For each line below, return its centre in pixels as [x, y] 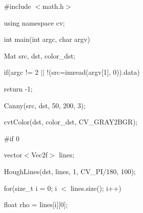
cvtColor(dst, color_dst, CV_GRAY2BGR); [71, 122]
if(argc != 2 [21, 72]
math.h [53, 6]
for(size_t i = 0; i [31, 188]
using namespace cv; [35, 22]
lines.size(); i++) [96, 188]
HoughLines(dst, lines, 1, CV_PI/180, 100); [70, 171]
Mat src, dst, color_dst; [40, 55]
